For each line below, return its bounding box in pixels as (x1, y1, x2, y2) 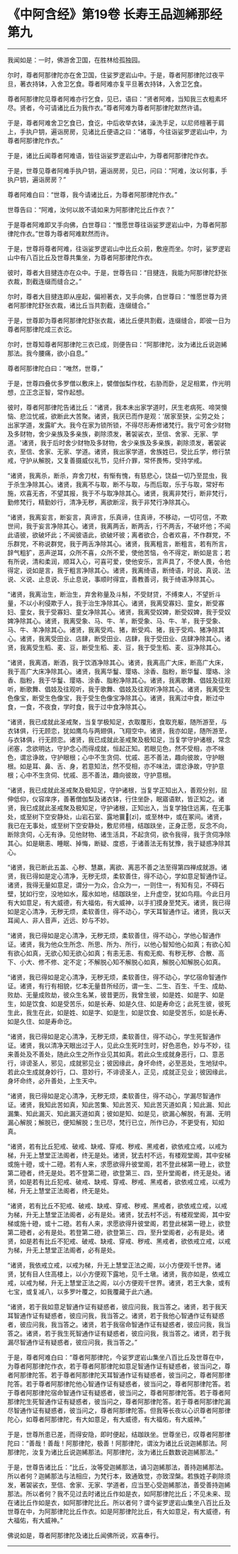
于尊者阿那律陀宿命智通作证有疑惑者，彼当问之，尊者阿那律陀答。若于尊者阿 (7, 1388, 231, 1397)
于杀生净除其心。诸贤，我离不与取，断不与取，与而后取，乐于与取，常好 (7, 480, 218, 488)
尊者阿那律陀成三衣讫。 (7, 325, 76, 333)
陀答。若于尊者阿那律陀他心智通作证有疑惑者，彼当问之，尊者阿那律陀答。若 (7, 1380, 231, 1388)
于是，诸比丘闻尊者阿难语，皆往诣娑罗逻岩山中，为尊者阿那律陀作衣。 (7, 151, 212, 160)
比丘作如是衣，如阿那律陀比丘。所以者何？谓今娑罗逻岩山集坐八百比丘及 (19, 1498, 231, 1507)
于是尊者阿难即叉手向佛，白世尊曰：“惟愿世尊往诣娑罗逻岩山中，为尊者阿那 (7, 220, 228, 229)
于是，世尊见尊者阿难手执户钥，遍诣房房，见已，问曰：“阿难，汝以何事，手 (7, 166, 228, 174)
